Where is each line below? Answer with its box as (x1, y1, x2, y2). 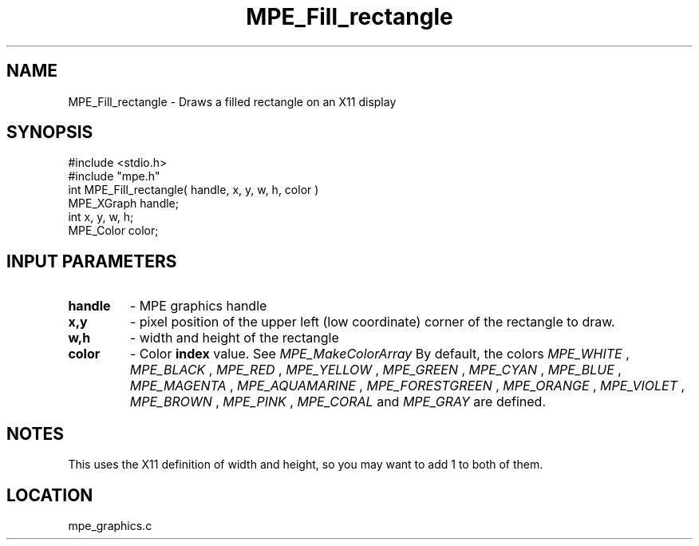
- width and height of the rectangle (129, 330, 339, 346)
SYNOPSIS (6, 122, 93, 143)
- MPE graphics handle (129, 298, 267, 315)
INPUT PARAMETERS (6, 251, 177, 271)
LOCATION (6, 485, 93, 505)
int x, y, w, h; (68, 210, 134, 224)
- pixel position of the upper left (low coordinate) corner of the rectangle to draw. (129, 314, 615, 330)
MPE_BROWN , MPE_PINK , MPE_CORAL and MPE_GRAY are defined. (129, 394, 546, 410)
